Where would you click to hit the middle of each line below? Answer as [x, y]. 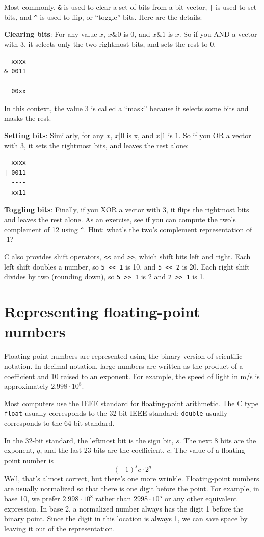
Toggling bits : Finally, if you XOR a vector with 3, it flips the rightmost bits [127, 209]
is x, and [140, 135]
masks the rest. [28, 118]
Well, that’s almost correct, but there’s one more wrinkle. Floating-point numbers [132, 478]
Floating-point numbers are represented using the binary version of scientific [123, 356]
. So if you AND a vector [218, 34]
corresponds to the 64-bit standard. [59, 423]
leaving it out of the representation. [60, 528]
